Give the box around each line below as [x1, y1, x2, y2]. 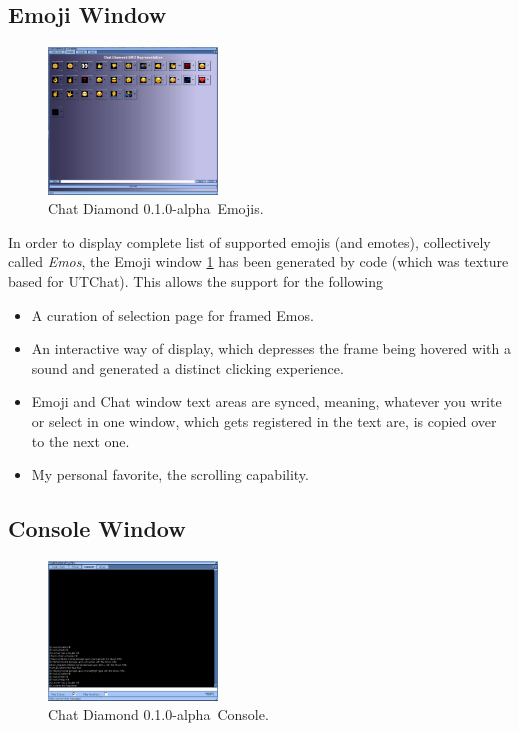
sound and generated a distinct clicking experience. [31, 357, 344, 378]
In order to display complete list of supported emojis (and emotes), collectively [8, 231, 491, 252]
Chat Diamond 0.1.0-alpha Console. [48, 704, 269, 725]
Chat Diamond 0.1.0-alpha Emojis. [48, 198, 264, 219]
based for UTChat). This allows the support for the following [8, 270, 383, 291]
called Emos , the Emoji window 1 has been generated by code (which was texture [8, 251, 509, 272]
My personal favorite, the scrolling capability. [31, 464, 309, 485]
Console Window [8, 513, 186, 544]
